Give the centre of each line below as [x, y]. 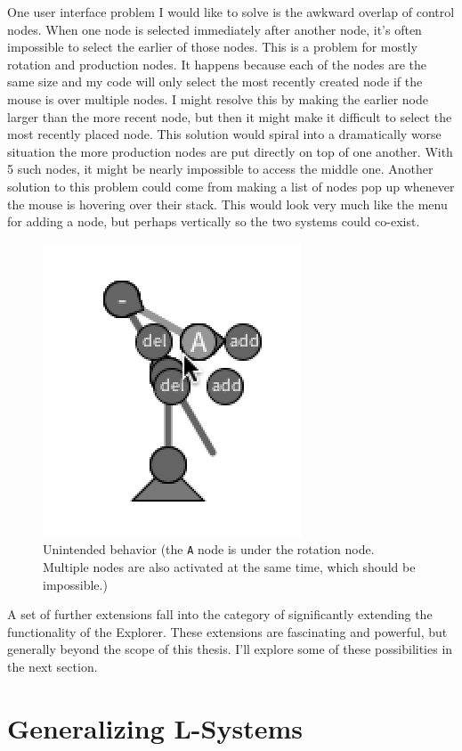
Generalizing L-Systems [155, 727]
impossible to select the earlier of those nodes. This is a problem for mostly [212, 47]
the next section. [53, 666]
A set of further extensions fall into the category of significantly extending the [220, 614]
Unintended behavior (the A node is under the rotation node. [209, 549]
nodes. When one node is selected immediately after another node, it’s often [215, 29]
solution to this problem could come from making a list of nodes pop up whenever [231, 186]
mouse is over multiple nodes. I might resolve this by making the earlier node [218, 98]
